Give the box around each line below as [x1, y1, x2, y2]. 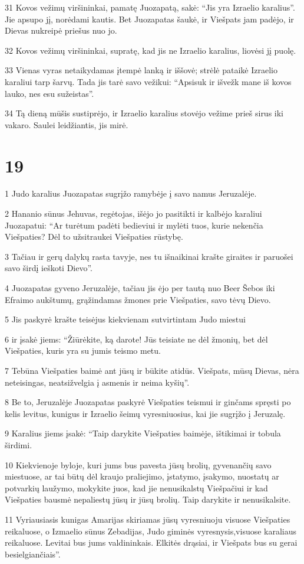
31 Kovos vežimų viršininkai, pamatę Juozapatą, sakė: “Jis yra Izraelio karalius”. [5, 1, 295, 13]
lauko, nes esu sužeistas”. [5, 87, 94, 99]
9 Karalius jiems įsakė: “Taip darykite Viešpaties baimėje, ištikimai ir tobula [5, 427, 281, 439]
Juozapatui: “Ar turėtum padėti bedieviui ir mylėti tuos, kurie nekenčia [5, 219, 263, 231]
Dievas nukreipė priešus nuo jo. [5, 24, 117, 37]
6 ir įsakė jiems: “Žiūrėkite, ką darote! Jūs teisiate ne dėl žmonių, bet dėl [5, 332, 268, 345]
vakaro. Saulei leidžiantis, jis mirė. [5, 118, 128, 131]
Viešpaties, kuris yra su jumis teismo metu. [5, 344, 161, 357]
